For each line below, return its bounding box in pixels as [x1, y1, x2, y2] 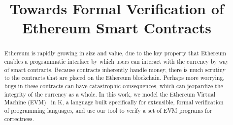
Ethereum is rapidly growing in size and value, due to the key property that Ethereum [4, 49, 227, 57]
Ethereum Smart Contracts [22, 18, 212, 38]
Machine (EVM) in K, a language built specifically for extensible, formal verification [4, 98, 224, 106]
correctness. [4, 114, 34, 123]
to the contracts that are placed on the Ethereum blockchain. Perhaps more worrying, [4, 74, 225, 82]
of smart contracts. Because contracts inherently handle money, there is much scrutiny [4, 65, 226, 74]
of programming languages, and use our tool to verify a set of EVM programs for [4, 106, 212, 114]
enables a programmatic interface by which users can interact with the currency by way [4, 57, 229, 66]
